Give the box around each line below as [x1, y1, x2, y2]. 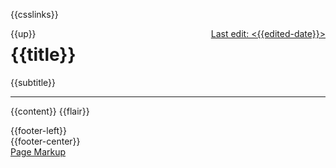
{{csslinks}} [10, 9, 59, 20]
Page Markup [10, 145, 67, 158]
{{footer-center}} [10, 135, 81, 147]
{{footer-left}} [10, 124, 68, 136]
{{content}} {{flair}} [10, 105, 90, 117]
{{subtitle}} [10, 76, 57, 88]
